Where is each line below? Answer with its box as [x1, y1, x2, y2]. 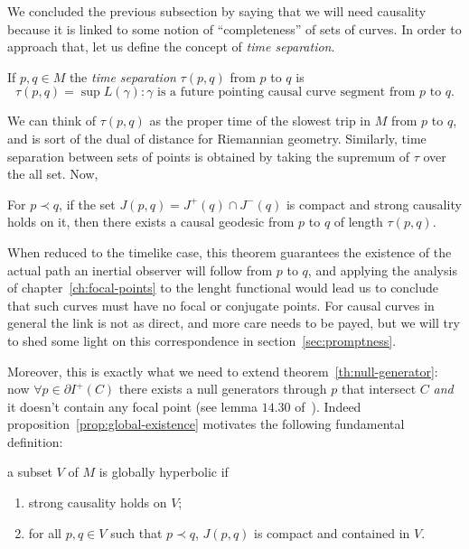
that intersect [342, 379, 417, 398]
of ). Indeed [295, 396, 361, 415]
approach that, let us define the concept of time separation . [7, 37, 335, 56]
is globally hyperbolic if [98, 462, 229, 481]
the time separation [69, 67, 176, 86]
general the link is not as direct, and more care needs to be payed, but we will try [7, 313, 460, 332]
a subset [7, 462, 52, 481]
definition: [7, 432, 63, 451]
